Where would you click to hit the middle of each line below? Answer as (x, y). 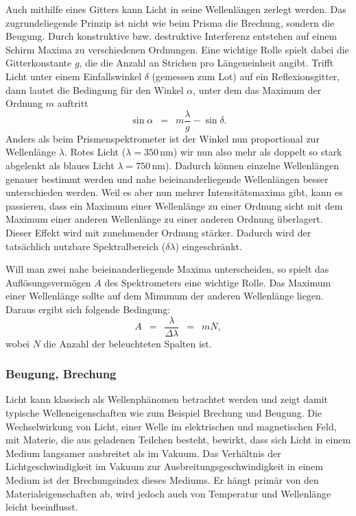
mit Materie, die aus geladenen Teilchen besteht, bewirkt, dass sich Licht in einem (178, 440)
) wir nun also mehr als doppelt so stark (258, 152)
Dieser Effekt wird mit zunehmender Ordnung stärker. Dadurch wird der (158, 232)
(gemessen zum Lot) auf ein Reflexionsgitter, (246, 76)
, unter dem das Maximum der (257, 89)
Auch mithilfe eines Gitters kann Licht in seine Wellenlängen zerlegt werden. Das (176, 9)
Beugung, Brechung (61, 374)
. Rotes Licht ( (95, 152)
